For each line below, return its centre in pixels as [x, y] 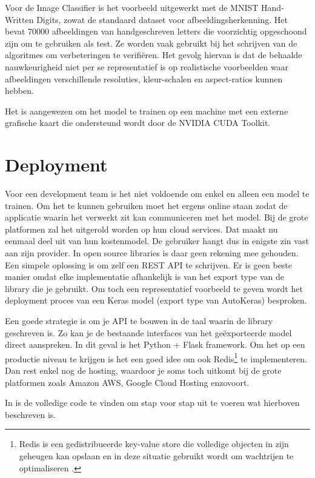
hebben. [19, 91]
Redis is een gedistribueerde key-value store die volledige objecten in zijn [154, 444]
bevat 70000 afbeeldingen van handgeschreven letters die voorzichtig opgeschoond [156, 31]
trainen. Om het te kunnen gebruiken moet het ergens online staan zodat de [146, 205]
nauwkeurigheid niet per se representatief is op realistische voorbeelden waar [147, 66]
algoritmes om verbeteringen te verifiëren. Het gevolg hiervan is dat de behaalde [154, 55]
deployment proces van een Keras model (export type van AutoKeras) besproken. [156, 300]
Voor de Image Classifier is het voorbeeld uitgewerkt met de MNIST [132, 7]
